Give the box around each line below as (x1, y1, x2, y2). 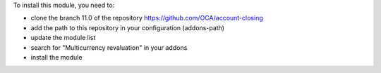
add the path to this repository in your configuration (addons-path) (30, 23, 225, 32)
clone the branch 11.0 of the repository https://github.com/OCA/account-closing (30, 14, 264, 22)
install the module (30, 53, 83, 61)
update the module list (30, 34, 96, 42)
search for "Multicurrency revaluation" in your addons (30, 43, 188, 52)
